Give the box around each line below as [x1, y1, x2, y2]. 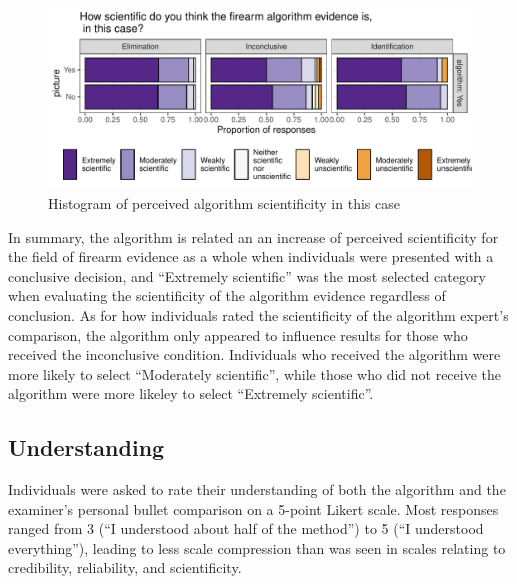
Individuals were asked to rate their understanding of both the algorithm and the [8, 479, 506, 500]
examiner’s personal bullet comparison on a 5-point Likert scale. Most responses [8, 498, 499, 519]
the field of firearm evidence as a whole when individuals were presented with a [8, 246, 494, 267]
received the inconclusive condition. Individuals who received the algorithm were [8, 344, 501, 365]
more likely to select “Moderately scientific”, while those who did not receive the [8, 363, 502, 384]
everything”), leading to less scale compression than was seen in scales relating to [8, 537, 506, 558]
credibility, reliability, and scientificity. [8, 557, 242, 578]
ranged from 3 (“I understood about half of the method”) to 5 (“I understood [8, 518, 484, 539]
